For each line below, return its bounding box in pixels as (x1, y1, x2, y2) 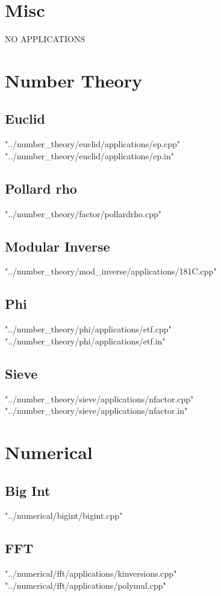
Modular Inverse (5, 236, 110, 255)
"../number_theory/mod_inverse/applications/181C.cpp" (5, 265, 217, 277)
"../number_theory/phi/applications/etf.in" (5, 334, 166, 347)
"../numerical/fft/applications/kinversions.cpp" (5, 567, 177, 580)
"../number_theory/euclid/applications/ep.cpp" (5, 138, 181, 150)
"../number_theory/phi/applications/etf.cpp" (5, 323, 172, 335)
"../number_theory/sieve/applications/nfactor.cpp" (5, 392, 194, 405)
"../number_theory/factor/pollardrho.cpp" (5, 207, 162, 220)
